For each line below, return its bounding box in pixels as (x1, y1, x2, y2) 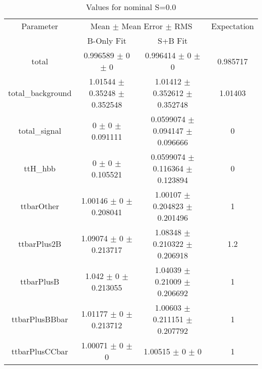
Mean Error (121, 20, 163, 32)
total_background (8, 87, 72, 99)
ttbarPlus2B (18, 238, 61, 249)
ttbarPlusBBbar (11, 313, 68, 325)
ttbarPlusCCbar (11, 345, 69, 357)
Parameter (21, 20, 58, 32)
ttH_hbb (24, 162, 56, 174)
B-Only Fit (87, 35, 126, 46)
